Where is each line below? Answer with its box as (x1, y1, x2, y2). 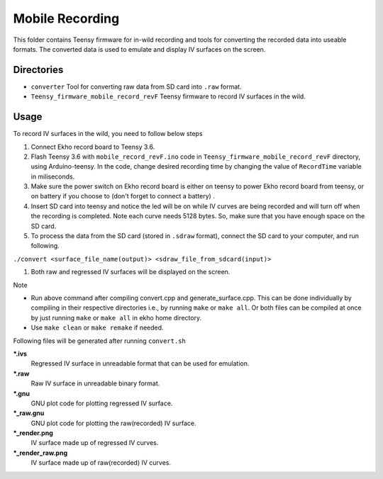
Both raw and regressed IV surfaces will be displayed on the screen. (30, 268, 231, 276)
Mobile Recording (13, 11, 120, 26)
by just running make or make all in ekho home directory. (30, 313, 202, 322)
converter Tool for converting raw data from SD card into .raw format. (30, 82, 242, 91)
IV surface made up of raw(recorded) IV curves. (30, 458, 172, 467)
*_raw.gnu (13, 409, 45, 417)
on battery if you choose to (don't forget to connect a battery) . (30, 192, 216, 201)
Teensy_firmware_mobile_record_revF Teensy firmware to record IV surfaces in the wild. (30, 92, 306, 101)
